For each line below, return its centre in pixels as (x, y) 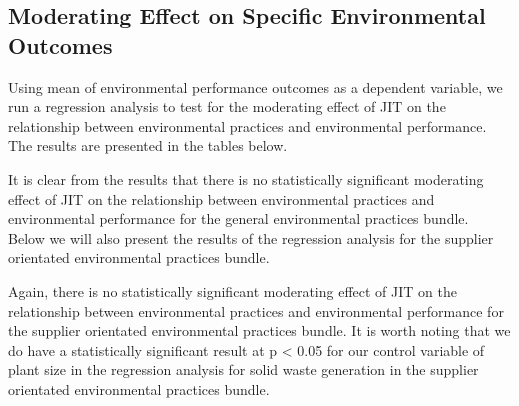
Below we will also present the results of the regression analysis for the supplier (251, 237)
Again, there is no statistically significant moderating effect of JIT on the (232, 290)
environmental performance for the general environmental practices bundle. (238, 218)
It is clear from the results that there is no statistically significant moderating (246, 178)
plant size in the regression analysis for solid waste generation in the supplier (243, 369)
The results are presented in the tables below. (148, 145)
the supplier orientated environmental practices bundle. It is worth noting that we (259, 330)
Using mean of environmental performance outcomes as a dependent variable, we (255, 86)
